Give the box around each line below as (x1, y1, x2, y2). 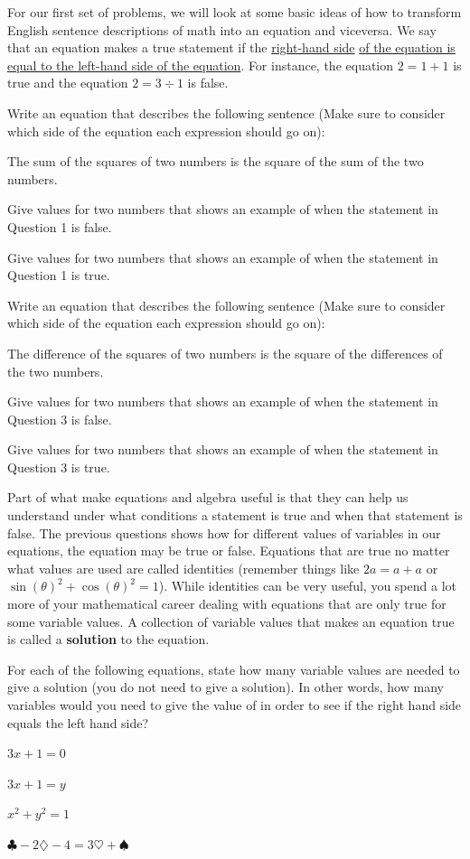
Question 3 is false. (7, 409, 112, 428)
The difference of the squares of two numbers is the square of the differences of (7, 343, 443, 362)
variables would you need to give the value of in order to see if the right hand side (7, 696, 462, 714)
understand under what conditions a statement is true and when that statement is (7, 506, 463, 525)
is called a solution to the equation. (7, 630, 210, 649)
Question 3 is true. (7, 457, 110, 476)
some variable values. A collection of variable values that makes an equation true (7, 612, 455, 630)
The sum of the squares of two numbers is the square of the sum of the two (7, 152, 424, 171)
